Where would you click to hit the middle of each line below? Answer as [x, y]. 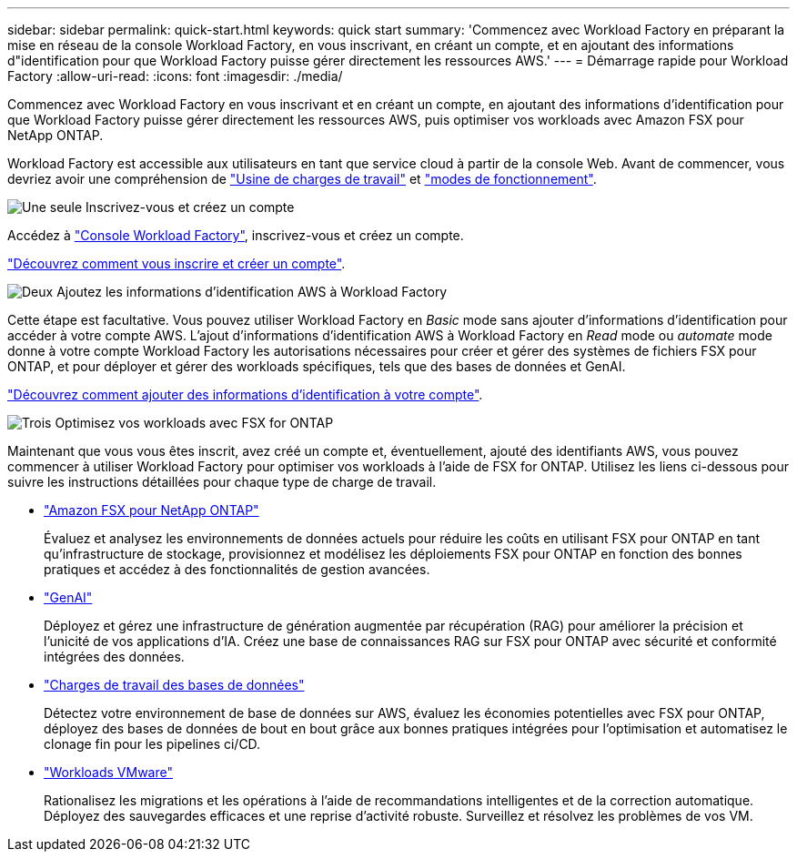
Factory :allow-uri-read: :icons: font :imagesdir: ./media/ [175, 76]
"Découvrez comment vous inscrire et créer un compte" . [177, 263]
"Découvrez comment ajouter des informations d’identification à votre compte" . [245, 394]
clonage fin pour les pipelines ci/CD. [152, 744]
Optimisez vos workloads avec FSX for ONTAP [194, 423]
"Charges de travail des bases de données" [174, 685]
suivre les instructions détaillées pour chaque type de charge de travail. [222, 482]
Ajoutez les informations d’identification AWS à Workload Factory [252, 292]
